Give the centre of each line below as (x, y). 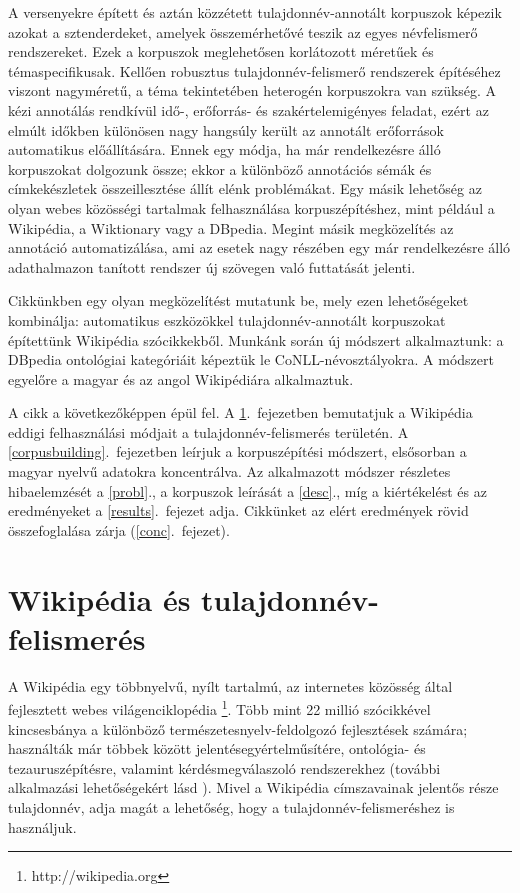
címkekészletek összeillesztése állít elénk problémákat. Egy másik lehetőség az (245, 188)
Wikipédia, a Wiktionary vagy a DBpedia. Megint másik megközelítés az (231, 227)
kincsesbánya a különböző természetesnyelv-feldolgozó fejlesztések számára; (238, 728)
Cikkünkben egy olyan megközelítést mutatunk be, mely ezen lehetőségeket (238, 300)
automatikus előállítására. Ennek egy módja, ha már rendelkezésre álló (224, 149)
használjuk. (42, 826)
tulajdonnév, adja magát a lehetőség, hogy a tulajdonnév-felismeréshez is (231, 806)
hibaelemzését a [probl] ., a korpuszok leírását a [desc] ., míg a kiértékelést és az (247, 490)
